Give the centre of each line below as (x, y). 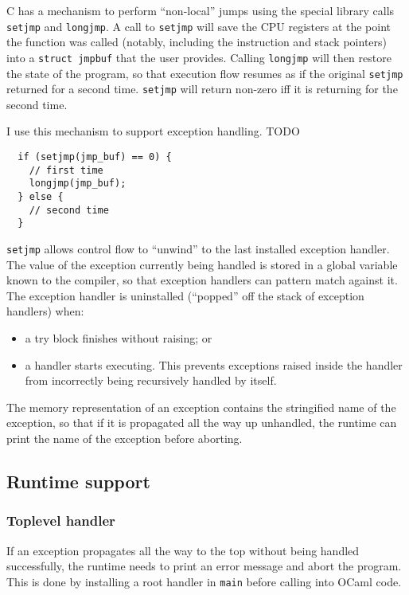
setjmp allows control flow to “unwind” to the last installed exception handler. (198, 248)
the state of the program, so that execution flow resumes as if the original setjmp (205, 73)
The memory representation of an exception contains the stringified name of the (201, 407)
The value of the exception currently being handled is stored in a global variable (202, 264)
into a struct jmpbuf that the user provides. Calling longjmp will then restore (199, 57)
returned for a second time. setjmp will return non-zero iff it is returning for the (202, 89)
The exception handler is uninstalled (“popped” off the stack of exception (185, 295)
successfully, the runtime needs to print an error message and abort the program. (204, 566)
